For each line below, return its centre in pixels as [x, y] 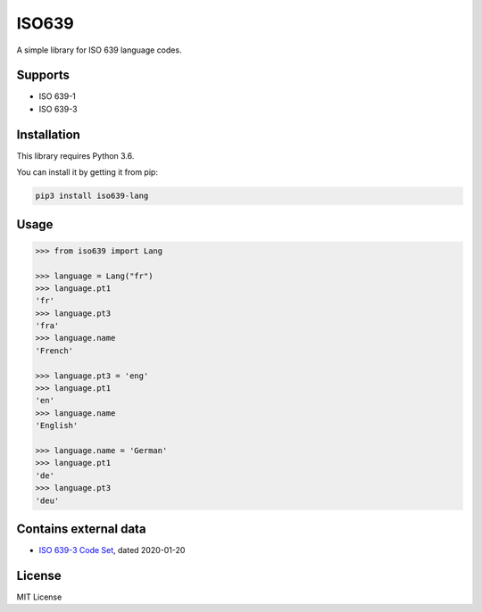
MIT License [39, 597]
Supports [43, 75]
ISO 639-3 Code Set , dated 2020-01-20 [112, 550]
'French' [54, 351]
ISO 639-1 [57, 96]
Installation [48, 134]
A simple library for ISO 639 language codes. [99, 50]
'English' [57, 426]
